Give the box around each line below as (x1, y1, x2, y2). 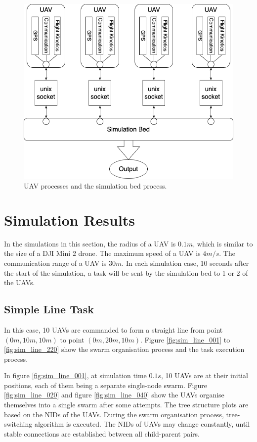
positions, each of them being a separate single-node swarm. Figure (4, 380, 207, 390)
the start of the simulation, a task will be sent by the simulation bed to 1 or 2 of (4, 267, 248, 278)
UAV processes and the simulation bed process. (24, 181, 167, 191)
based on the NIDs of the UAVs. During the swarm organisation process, (4, 409, 224, 419)
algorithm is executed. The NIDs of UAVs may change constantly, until (34, 419, 250, 429)
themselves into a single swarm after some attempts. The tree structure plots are (4, 399, 249, 410)
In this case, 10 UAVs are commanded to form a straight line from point (4, 324, 223, 335)
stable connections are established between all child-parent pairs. (4, 428, 200, 439)
